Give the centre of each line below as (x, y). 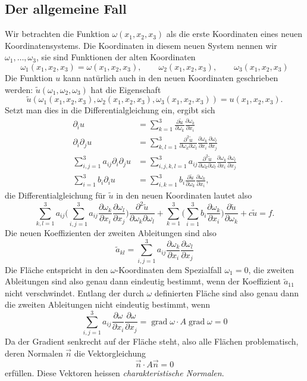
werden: (19, 89)
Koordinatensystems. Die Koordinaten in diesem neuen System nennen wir (141, 45)
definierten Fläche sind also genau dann (227, 292)
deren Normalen (34, 353)
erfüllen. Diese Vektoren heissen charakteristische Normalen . (115, 372)
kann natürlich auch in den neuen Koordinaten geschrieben (170, 77)
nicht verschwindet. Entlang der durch (74, 292)
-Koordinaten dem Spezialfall (169, 269)
